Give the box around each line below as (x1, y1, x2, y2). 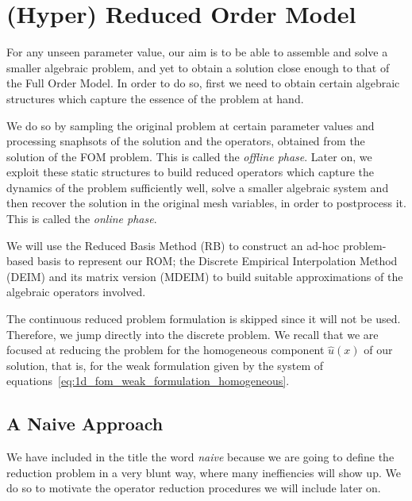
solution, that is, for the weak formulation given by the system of (6, 356, 323, 373)
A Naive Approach (6, 411, 164, 436)
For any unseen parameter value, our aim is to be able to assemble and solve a (6, 44, 388, 60)
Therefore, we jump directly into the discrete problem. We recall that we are (6, 326, 379, 342)
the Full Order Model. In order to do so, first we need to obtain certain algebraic (6, 75, 400, 91)
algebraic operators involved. (6, 283, 146, 300)
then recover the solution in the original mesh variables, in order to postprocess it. (6, 195, 406, 211)
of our (364, 341, 393, 358)
